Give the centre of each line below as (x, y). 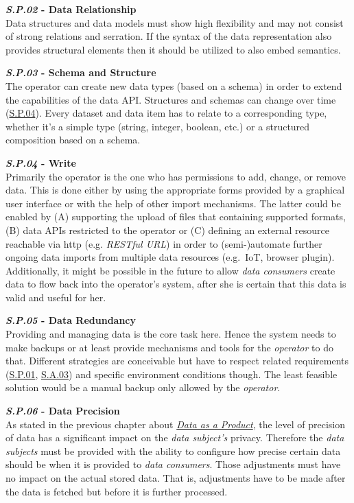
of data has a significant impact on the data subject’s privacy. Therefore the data (175, 437)
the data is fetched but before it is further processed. (117, 491)
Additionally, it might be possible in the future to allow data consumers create (170, 270)
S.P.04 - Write (41, 162)
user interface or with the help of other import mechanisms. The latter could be (173, 203)
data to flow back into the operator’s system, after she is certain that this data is (176, 284)
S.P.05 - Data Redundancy (71, 320)
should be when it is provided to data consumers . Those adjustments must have (173, 464)
